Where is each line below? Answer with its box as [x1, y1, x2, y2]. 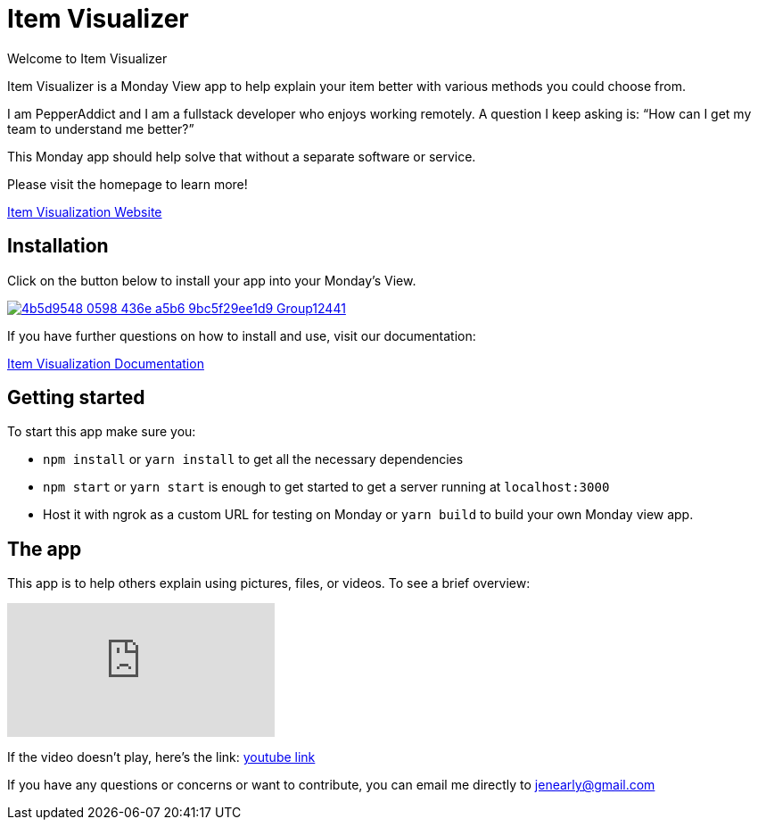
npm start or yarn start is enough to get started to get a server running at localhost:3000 [43, 479, 610, 495]
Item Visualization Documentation [7, 355, 204, 371]
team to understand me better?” [7, 120, 194, 136]
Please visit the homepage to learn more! [7, 176, 248, 192]
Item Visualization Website [7, 203, 162, 219]
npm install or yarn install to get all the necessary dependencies [43, 451, 464, 467]
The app [7, 537, 82, 560]
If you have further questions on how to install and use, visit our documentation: [7, 327, 476, 343]
